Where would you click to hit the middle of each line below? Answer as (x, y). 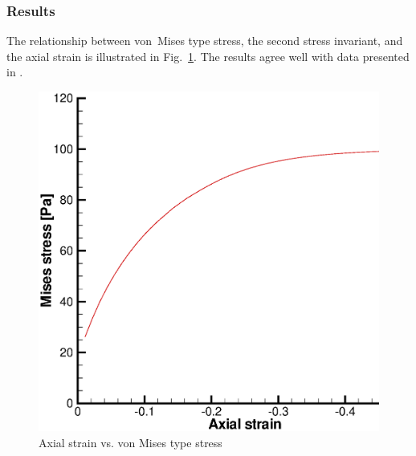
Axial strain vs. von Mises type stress (131, 442)
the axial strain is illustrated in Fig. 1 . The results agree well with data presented (208, 56)
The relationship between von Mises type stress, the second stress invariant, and (205, 41)
